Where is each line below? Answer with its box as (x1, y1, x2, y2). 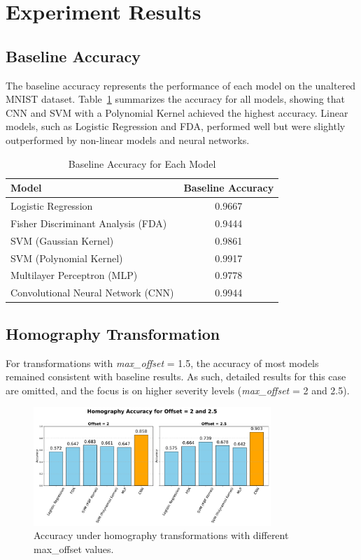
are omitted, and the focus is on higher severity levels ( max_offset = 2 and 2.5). (6, 382, 350, 397)
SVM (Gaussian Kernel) (10, 233, 114, 247)
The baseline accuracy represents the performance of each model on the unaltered (6, 78, 356, 92)
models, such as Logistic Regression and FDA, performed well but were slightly (6, 119, 346, 134)
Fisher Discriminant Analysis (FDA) (10, 215, 167, 230)
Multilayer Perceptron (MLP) (10, 268, 138, 282)
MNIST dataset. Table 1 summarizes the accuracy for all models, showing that (6, 92, 346, 106)
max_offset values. (34, 542, 114, 557)
